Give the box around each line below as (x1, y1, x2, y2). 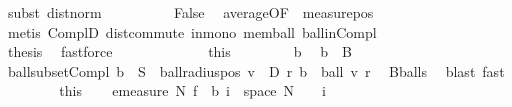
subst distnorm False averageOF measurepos (7, 2, 374, 22)
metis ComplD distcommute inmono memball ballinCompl (7, 21, 377, 42)
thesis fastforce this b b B (7, 41, 352, 62)
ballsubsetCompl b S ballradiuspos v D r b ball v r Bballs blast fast (7, 60, 505, 81)
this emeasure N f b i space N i (59, 80, 326, 101)
